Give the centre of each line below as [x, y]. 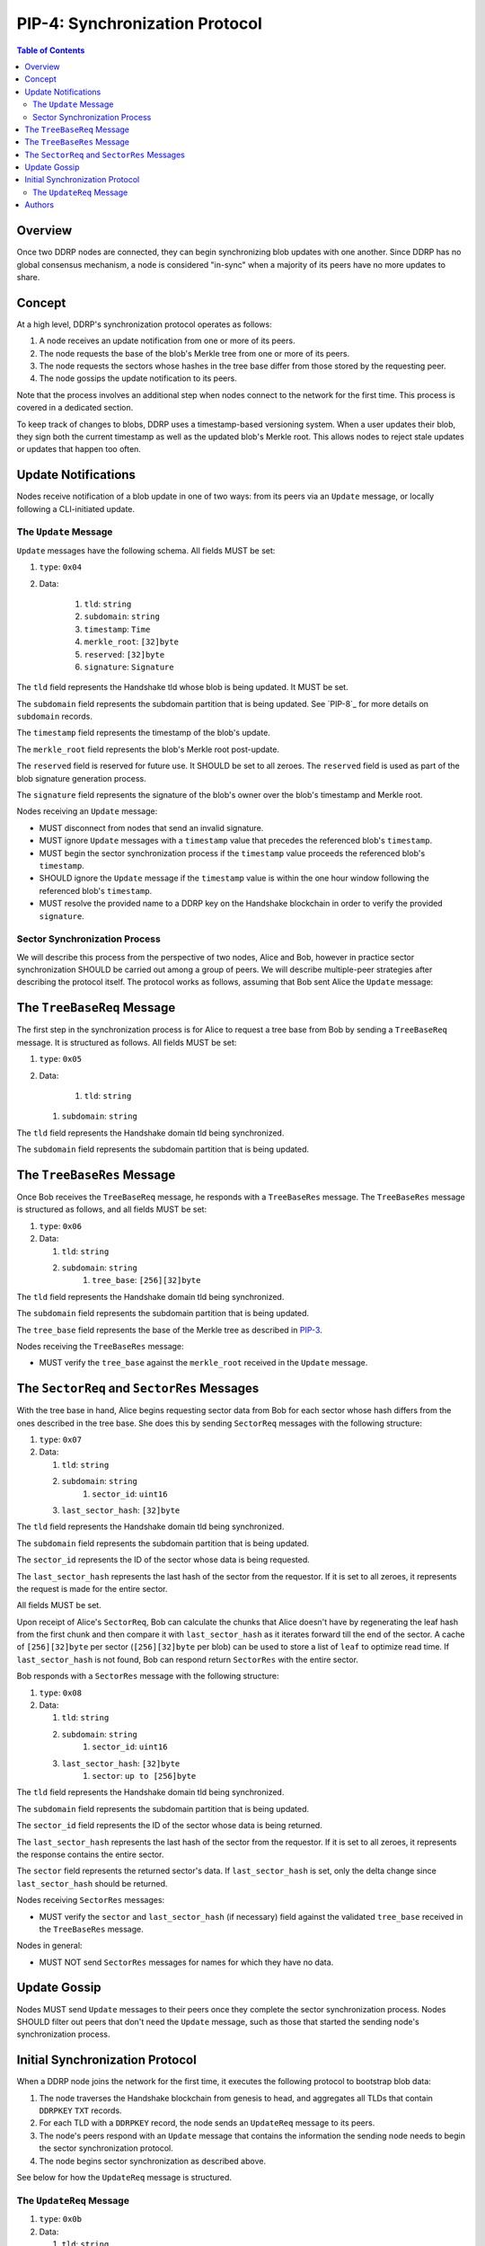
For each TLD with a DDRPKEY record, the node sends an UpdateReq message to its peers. [207, 2123]
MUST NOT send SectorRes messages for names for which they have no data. [186, 1962]
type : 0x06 [61, 1225]
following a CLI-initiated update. [75, 508]
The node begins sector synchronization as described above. [153, 2161]
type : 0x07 [61, 1439]
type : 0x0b [61, 2219]
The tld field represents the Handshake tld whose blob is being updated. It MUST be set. [183, 687]
